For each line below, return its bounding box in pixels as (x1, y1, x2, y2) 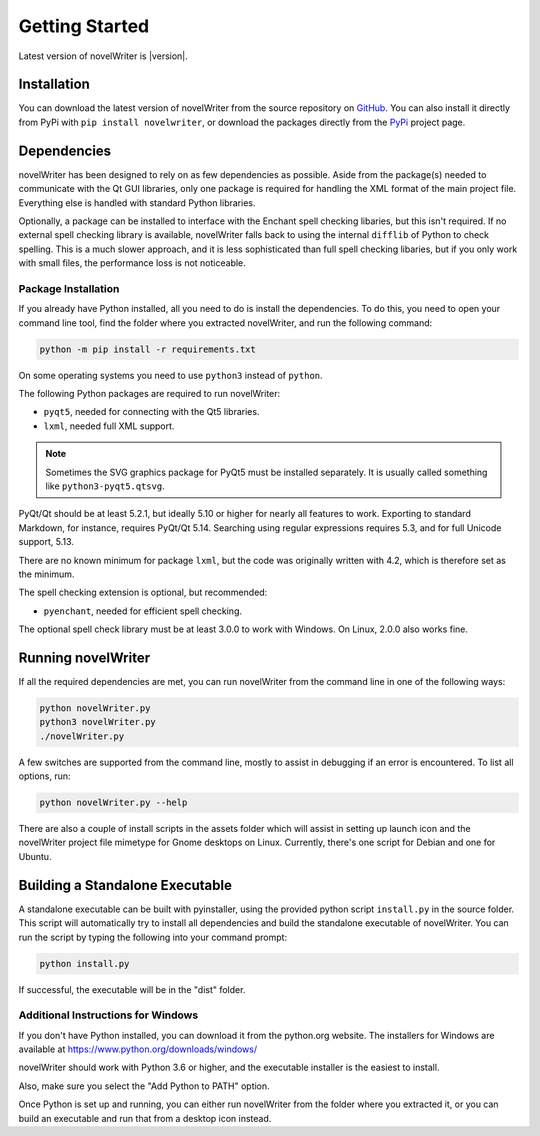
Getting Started (18, 15, 150, 37)
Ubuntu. (18, 850, 52, 862)
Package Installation (18, 281, 120, 295)
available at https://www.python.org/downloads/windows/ (18, 1043, 258, 1055)
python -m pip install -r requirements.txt (39, 343, 257, 355)
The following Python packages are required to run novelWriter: (18, 387, 281, 399)
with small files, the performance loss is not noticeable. (18, 257, 247, 269)
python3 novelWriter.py (39, 716, 157, 728)
